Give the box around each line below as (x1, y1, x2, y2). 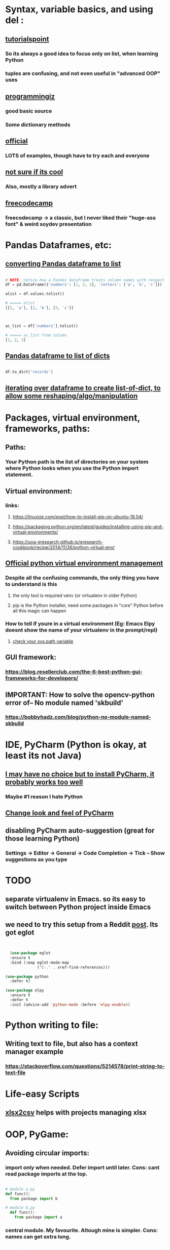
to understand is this (5, 581, 57, 588)
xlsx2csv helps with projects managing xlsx (5, 1108, 147, 1117)
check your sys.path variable (12, 638, 74, 644)
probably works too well (5, 778, 83, 787)
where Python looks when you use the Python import (5, 465, 139, 472)
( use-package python (5, 974, 49, 979)
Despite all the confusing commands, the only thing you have (5, 575, 159, 582)
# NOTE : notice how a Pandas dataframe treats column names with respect (5, 277, 165, 282)
